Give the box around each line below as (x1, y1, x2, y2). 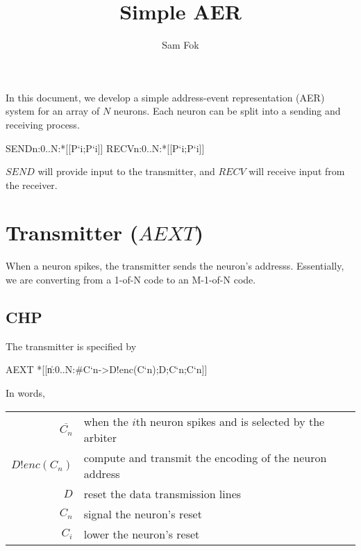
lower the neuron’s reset (83, 525, 200, 542)
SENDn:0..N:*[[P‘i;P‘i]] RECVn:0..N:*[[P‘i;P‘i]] (6, 140, 205, 155)
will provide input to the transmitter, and (37, 164, 215, 179)
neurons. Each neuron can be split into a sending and (113, 104, 341, 118)
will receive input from (249, 164, 345, 179)
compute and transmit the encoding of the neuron (83, 449, 327, 466)
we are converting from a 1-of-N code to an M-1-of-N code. (6, 272, 256, 286)
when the (83, 413, 128, 429)
